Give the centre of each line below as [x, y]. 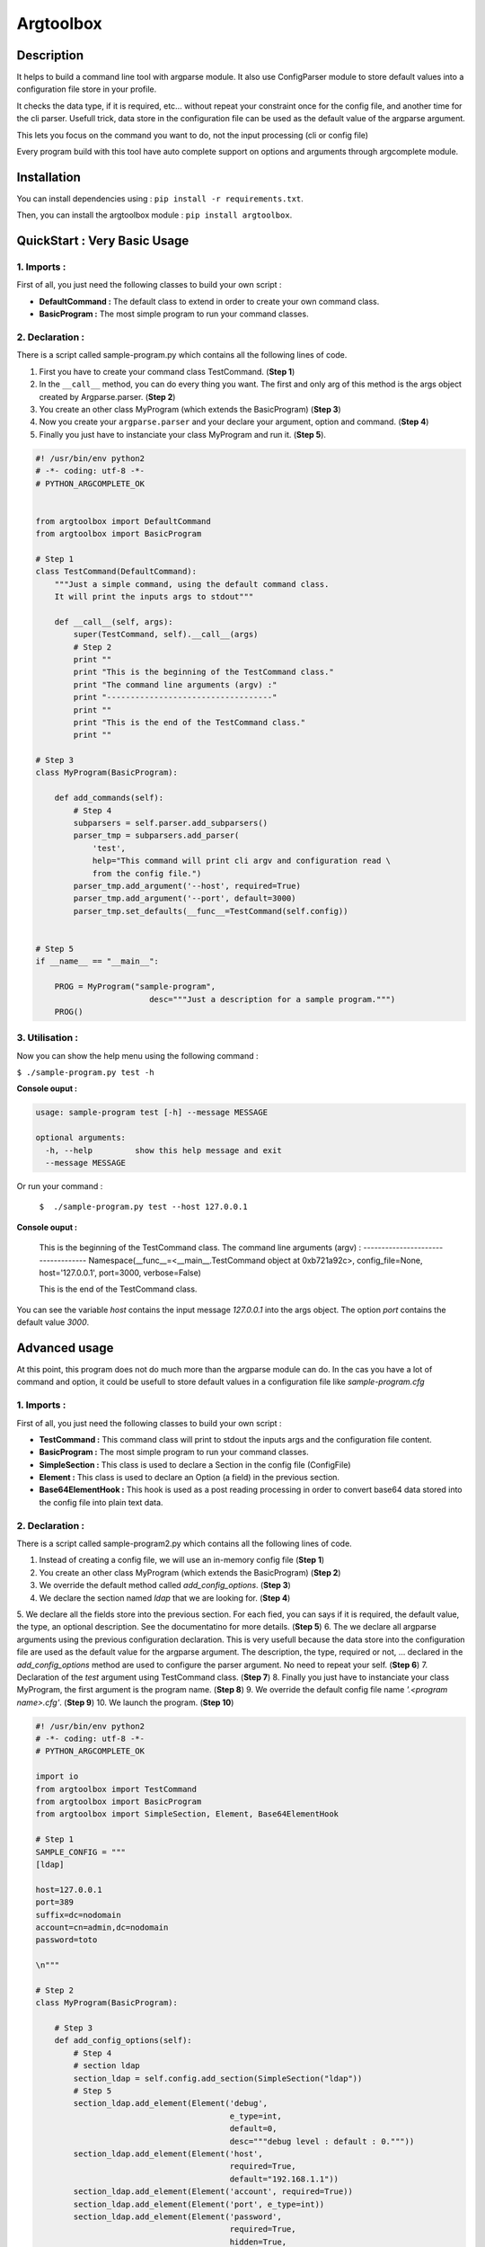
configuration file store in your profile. [87, 89]
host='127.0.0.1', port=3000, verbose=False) [120, 1273]
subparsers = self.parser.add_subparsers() [171, 823]
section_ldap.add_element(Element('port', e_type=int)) [199, 2204]
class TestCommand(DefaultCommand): [116, 572]
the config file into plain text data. [101, 1502]
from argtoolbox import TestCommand [116, 1789]
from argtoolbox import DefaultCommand [123, 521]
